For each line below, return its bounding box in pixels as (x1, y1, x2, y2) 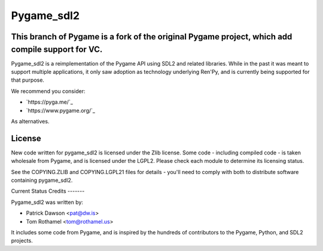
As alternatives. (11, 118, 50, 125)
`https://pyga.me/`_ (26, 98, 73, 106)
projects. (11, 237, 33, 244)
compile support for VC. (11, 44, 103, 54)
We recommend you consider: (11, 87, 86, 95)
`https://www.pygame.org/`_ (26, 107, 96, 114)
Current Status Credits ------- (11, 188, 85, 195)
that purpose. (11, 76, 45, 83)
